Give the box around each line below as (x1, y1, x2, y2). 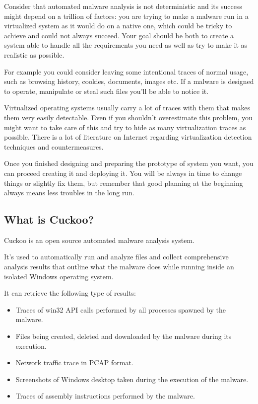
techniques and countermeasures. (4, 141, 104, 152)
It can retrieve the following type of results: (4, 288, 136, 298)
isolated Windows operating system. (4, 271, 114, 281)
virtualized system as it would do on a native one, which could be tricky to (4, 20, 232, 31)
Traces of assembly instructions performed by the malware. (15, 391, 195, 401)
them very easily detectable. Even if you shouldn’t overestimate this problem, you (4, 112, 253, 122)
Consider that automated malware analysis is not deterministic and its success (4, 1, 242, 11)
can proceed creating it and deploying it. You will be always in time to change (4, 167, 242, 178)
